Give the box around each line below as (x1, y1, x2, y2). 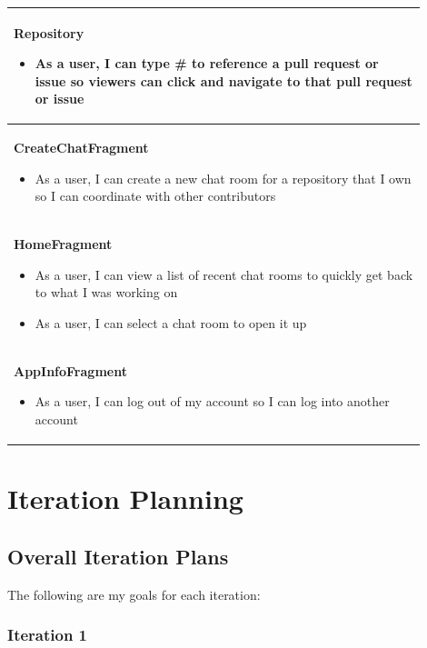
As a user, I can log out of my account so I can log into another (35, 392, 390, 411)
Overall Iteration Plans (7, 542, 229, 570)
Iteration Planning (7, 480, 243, 517)
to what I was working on (35, 283, 178, 302)
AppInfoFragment (14, 361, 127, 380)
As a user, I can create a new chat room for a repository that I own (35, 168, 412, 187)
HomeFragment (14, 234, 113, 254)
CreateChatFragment (14, 138, 149, 157)
